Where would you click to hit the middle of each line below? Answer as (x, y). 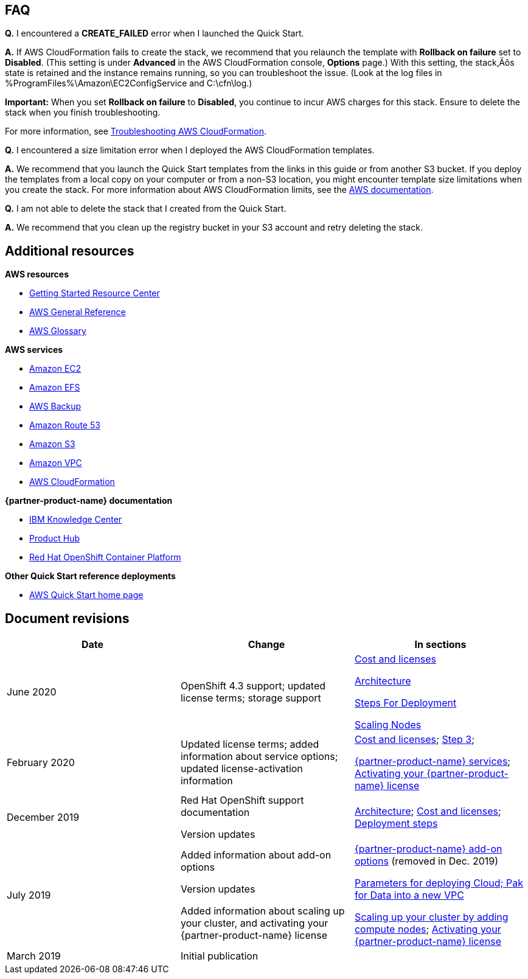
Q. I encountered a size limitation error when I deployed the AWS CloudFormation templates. (190, 150)
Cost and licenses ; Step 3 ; (415, 740)
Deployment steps (396, 824)
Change (266, 645)
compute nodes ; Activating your (428, 929)
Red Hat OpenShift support (242, 800)
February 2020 (41, 763)
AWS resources (37, 274)
